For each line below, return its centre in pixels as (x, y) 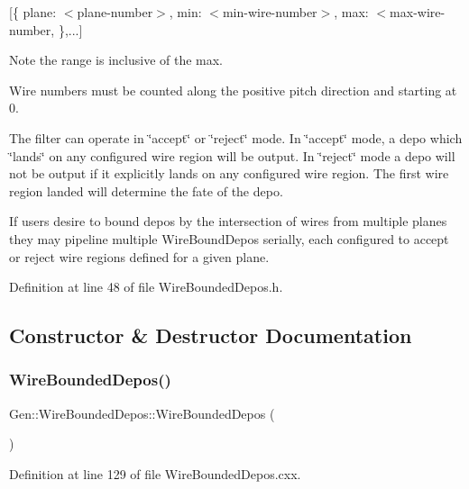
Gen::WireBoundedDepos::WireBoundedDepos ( (142, 413)
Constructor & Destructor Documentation (211, 335)
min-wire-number (270, 12)
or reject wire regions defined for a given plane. (139, 256)
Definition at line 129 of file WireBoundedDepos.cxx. (155, 473)
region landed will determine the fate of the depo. (146, 190)
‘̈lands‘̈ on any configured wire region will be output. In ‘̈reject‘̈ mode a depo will (232, 155)
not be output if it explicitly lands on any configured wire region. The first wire (229, 173)
